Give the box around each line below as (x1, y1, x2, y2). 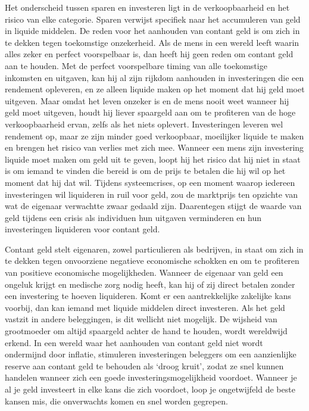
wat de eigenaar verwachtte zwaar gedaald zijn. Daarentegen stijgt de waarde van (5, 200, 302, 212)
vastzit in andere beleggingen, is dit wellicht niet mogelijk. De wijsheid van (5, 313, 277, 325)
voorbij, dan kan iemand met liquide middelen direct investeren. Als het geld (5, 301, 285, 313)
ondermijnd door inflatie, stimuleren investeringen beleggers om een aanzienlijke (5, 348, 296, 360)
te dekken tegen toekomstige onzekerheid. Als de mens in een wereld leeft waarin (5, 36, 299, 48)
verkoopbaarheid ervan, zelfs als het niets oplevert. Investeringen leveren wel (5, 117, 283, 130)
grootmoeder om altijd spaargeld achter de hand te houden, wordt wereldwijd (5, 325, 288, 337)
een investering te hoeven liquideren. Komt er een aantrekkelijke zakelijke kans (5, 289, 291, 302)
